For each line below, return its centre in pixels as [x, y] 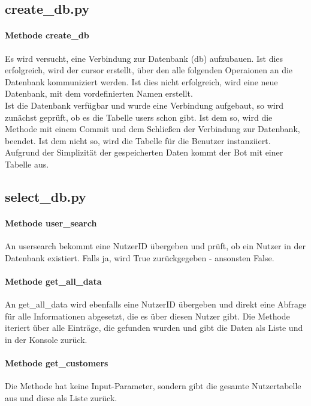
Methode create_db [47, 35]
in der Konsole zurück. [46, 339]
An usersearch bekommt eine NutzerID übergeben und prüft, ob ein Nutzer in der [155, 246]
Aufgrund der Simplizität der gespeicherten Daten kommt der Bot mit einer [144, 152]
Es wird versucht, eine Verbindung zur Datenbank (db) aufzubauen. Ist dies [144, 58]
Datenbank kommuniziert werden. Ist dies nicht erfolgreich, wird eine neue [141, 81]
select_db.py [46, 196]
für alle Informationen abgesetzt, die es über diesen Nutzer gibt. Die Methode [147, 316]
